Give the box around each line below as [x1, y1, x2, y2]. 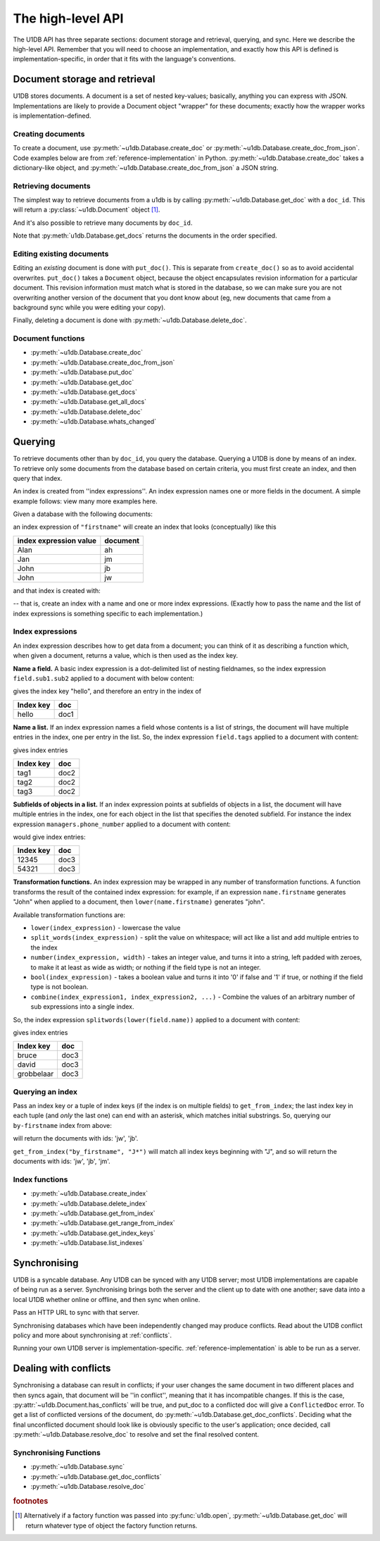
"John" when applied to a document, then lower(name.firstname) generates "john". [13, 897, 265, 906]
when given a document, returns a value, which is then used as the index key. [13, 651, 239, 660]
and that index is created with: [13, 586, 101, 595]
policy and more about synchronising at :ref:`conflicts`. [13, 1331, 172, 1339]
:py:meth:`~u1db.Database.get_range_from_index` [30, 1219, 175, 1227]
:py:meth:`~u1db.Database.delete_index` [30, 1199, 148, 1208]
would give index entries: [13, 833, 86, 842]
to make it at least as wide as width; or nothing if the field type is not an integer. [30, 963, 261, 971]
